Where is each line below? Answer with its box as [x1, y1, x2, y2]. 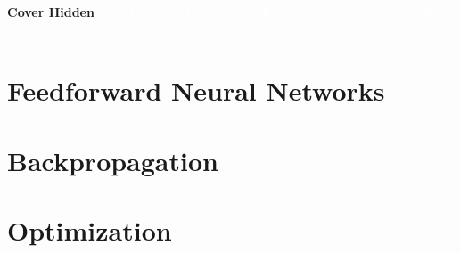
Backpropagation [7, 142, 218, 178]
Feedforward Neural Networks [7, 72, 385, 109]
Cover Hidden [7, 3, 94, 20]
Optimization [7, 212, 172, 249]
